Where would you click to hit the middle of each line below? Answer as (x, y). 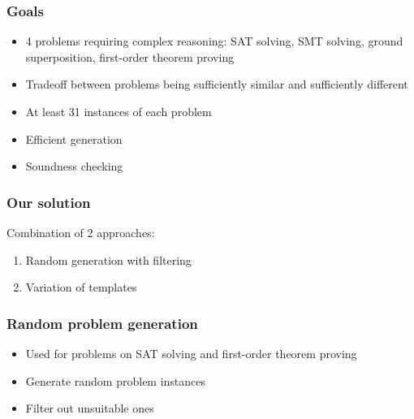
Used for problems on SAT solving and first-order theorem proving (191, 353)
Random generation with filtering (108, 259)
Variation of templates (81, 287)
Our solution (49, 202)
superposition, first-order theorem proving (130, 56)
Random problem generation (102, 323)
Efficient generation (74, 138)
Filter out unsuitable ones (90, 408)
